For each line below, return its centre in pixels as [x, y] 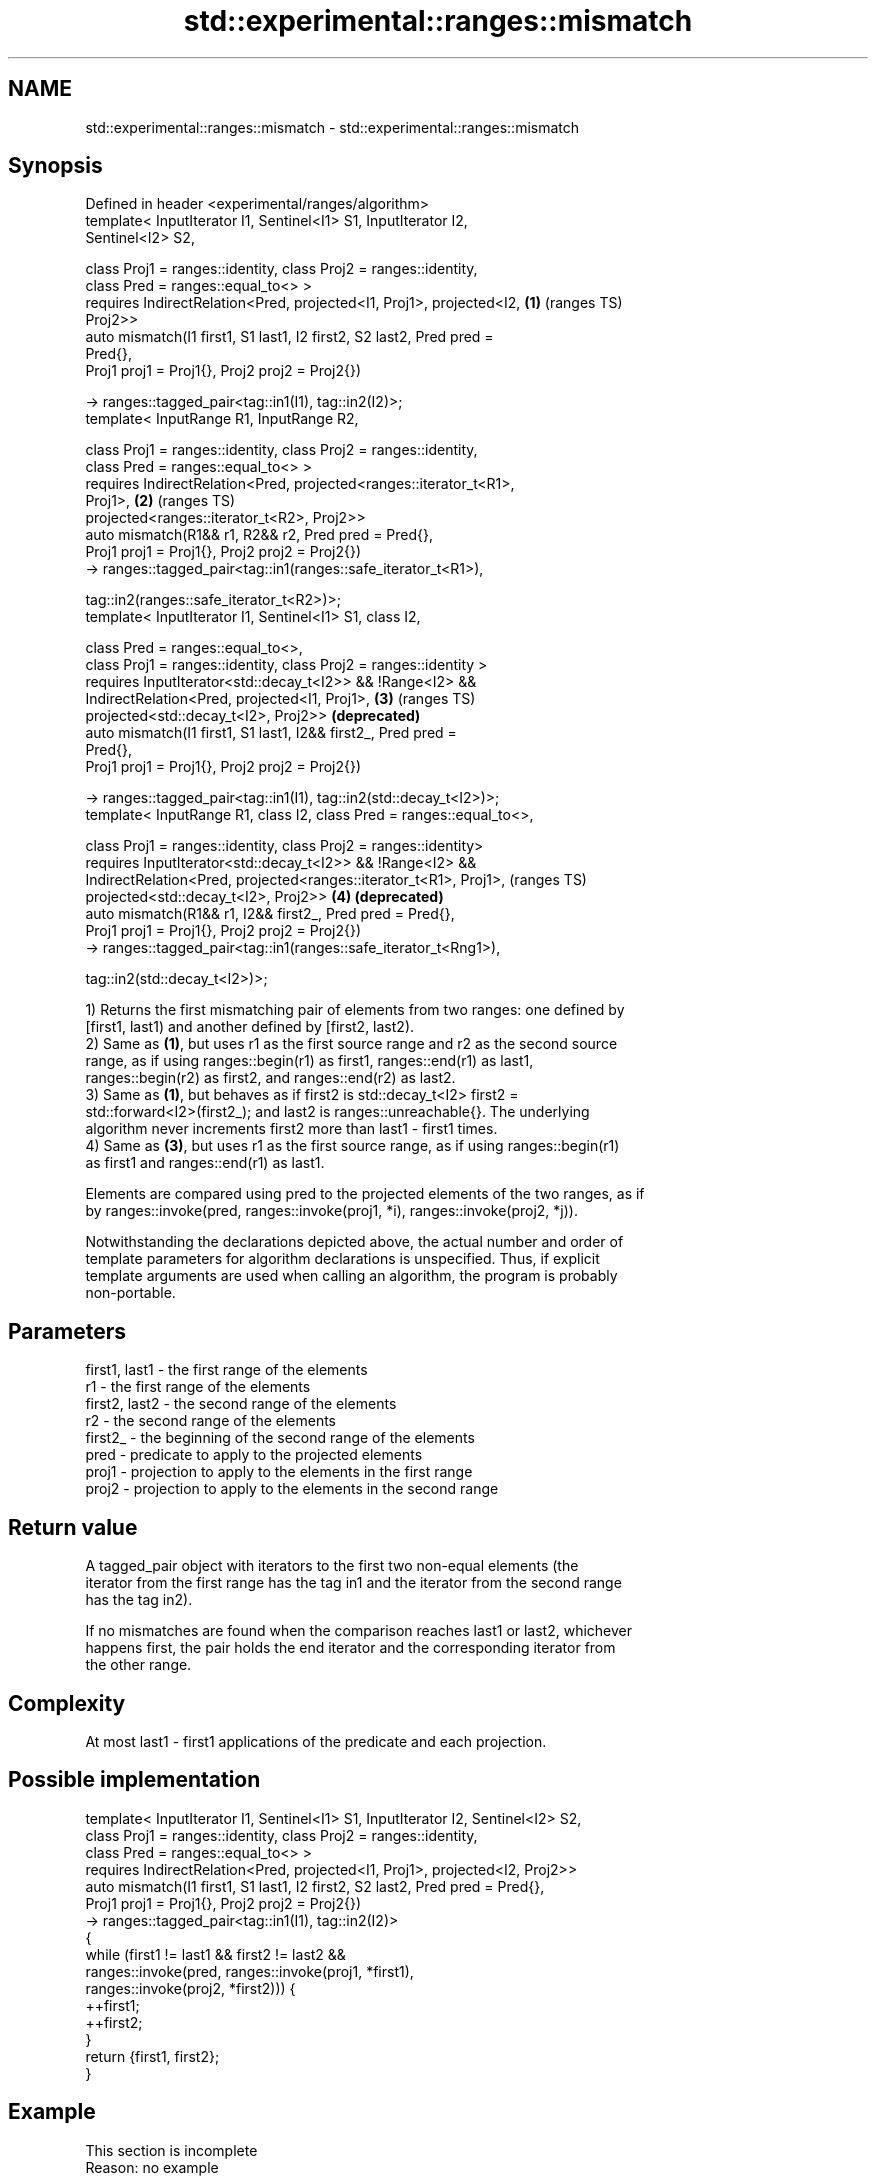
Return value [73, 1527]
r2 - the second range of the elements [211, 1421]
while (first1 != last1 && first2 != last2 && [215, 1954]
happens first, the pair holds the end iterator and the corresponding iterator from [350, 1648]
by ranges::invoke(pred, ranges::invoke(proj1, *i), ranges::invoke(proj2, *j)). [331, 1211]
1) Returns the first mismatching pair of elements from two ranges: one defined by [355, 1010]
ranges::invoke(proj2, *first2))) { [190, 1988]
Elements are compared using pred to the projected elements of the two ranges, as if [365, 1194]
